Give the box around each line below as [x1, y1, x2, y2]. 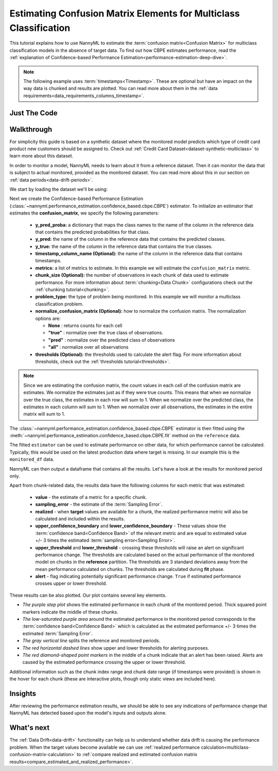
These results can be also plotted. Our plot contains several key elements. [9, 592, 167, 598]
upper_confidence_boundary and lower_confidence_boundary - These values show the [35, 523, 227, 529]
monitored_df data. [9, 456, 55, 462]
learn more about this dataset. [9, 153, 74, 159]
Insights [9, 689, 37, 698]
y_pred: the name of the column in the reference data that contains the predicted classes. [35, 236, 226, 242]
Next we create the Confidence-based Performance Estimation [9, 195, 144, 202]
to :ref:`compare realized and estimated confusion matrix [76, 751, 198, 758]
